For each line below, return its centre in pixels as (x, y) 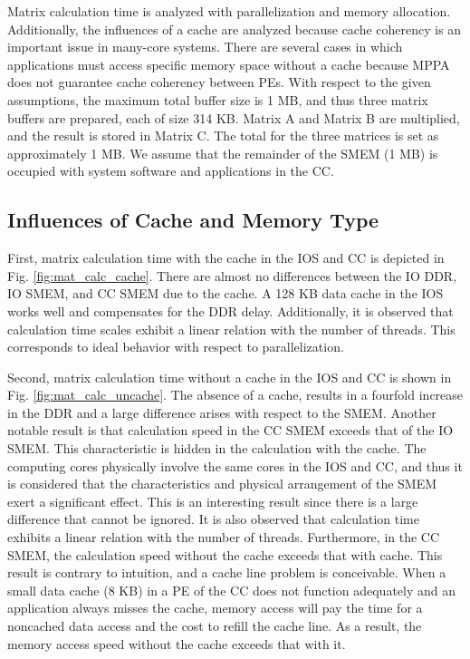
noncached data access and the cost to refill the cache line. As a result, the (215, 626)
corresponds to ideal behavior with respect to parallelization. (176, 347)
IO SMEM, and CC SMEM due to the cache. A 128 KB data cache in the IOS (225, 293)
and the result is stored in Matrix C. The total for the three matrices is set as (223, 136)
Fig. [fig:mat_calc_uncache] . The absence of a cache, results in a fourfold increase (235, 395)
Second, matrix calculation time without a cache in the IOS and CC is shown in (230, 377)
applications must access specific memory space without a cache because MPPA (229, 64)
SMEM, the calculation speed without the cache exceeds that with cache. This (225, 554)
